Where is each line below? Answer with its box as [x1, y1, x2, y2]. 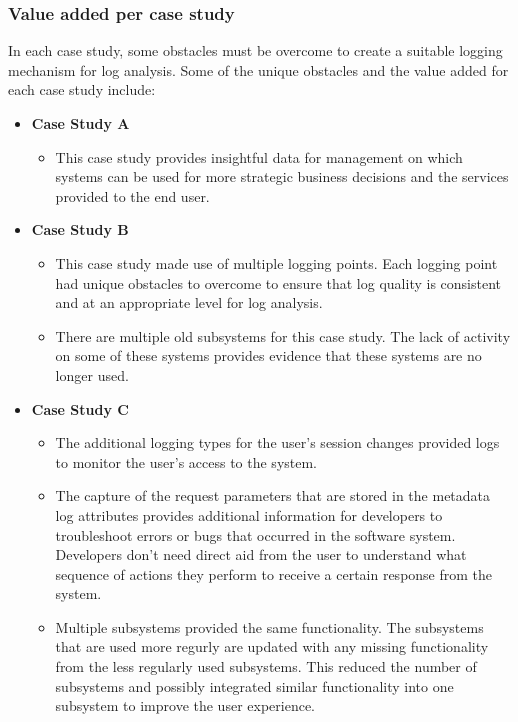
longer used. [55, 364, 129, 385]
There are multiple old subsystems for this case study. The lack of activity [55, 325, 511, 346]
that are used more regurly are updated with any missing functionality [55, 636, 489, 657]
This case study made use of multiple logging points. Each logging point [55, 252, 498, 273]
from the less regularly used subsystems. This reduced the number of [55, 656, 477, 677]
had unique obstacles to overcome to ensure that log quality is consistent [55, 272, 501, 293]
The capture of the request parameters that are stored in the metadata [55, 485, 491, 506]
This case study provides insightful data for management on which [55, 146, 463, 167]
